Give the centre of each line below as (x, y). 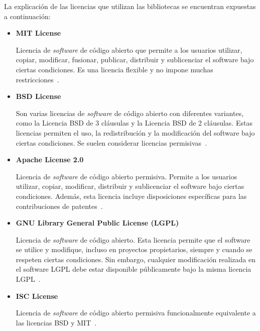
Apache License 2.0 (50, 159)
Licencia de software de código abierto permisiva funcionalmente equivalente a (136, 313)
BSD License (38, 96)
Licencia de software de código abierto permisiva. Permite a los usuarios (126, 176)
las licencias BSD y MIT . (56, 322)
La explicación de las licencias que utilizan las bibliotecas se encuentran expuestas (130, 6)
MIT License (38, 33)
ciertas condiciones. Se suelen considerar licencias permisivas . (111, 142)
